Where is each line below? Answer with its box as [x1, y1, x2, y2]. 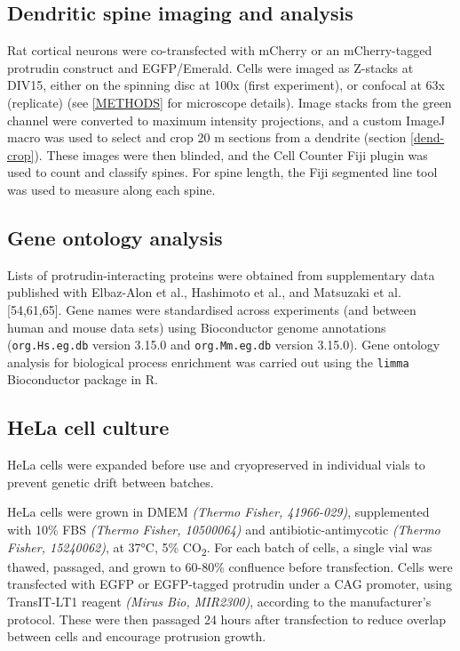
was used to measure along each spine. [7, 180, 216, 198]
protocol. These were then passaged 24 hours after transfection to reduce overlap [7, 609, 447, 628]
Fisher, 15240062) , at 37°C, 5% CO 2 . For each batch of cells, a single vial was [7, 537, 432, 559]
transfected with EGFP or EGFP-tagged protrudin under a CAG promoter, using [7, 575, 452, 593]
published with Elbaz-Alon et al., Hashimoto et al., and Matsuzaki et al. [7, 283, 401, 301]
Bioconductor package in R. [7, 370, 158, 389]
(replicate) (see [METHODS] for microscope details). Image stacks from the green [7, 92, 452, 111]
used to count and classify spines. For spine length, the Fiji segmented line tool [7, 163, 438, 181]
